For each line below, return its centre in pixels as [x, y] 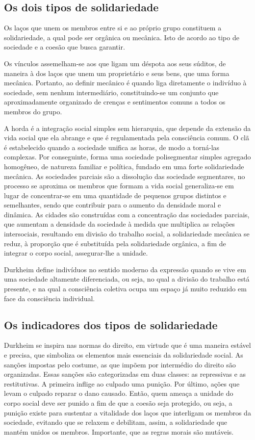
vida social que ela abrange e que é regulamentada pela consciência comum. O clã [127, 138]
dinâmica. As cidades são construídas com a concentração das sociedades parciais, [127, 214]
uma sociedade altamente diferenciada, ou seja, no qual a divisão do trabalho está [127, 279]
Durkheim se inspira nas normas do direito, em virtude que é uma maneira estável [127, 345]
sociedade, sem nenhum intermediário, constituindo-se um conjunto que [111, 92]
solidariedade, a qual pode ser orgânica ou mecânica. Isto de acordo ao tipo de [122, 37]
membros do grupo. [33, 111]
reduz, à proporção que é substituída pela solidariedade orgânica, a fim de [115, 243]
